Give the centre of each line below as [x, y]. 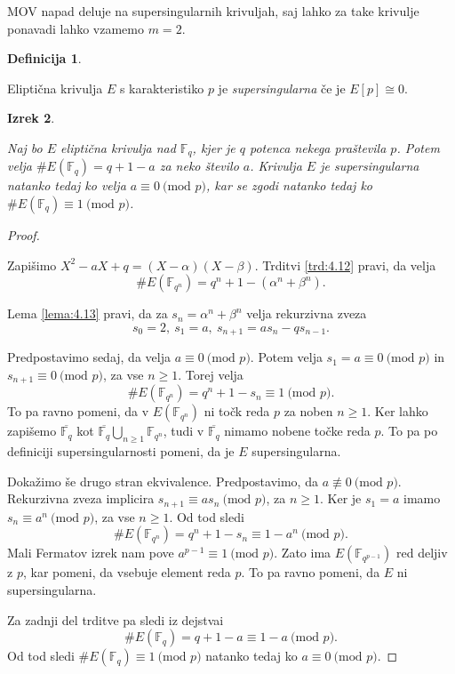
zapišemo [32, 431]
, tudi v [184, 431]
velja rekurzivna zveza [307, 313]
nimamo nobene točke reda [297, 431]
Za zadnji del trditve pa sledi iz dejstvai [116, 619]
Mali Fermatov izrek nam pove [91, 553]
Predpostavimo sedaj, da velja [89, 357]
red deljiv [422, 553]
